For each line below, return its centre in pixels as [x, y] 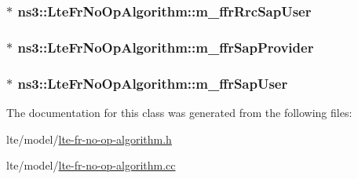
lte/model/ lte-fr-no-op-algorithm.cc [91, 165]
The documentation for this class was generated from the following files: [179, 112]
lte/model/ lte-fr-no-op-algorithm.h [89, 139]
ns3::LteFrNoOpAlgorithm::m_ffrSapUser [153, 83]
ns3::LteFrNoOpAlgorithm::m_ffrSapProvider [166, 47]
